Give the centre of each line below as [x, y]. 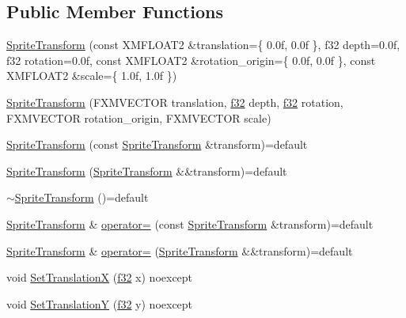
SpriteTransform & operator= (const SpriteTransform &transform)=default [190, 223]
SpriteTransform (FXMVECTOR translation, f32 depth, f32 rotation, [175, 102]
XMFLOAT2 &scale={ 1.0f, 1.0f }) [92, 76]
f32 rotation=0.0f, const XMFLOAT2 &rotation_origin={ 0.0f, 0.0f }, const [191, 60]
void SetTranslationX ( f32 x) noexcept [100, 277]
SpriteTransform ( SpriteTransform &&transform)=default [147, 170]
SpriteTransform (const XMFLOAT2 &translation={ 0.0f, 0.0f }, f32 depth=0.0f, [203, 45]
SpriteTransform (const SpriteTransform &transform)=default [157, 144]
